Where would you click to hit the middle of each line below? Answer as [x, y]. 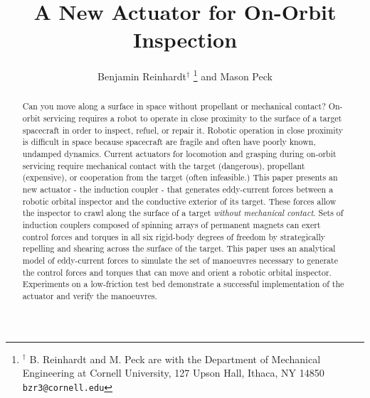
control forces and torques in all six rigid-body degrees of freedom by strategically [174, 236]
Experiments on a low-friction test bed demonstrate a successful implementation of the [183, 284]
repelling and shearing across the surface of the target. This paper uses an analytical [179, 248]
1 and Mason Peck [233, 75]
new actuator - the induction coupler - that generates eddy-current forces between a [178, 189]
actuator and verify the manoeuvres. [90, 295]
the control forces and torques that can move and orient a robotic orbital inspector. [177, 272]
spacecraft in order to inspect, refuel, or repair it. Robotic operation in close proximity [183, 130]
